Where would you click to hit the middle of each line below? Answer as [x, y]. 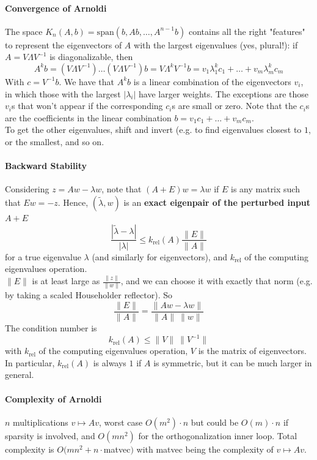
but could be [215, 422]
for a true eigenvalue [43, 256]
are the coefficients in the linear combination [88, 117]
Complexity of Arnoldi [53, 398]
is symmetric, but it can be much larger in [233, 362]
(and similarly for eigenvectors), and [159, 256]
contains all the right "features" [247, 31]
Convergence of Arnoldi [56, 8]
